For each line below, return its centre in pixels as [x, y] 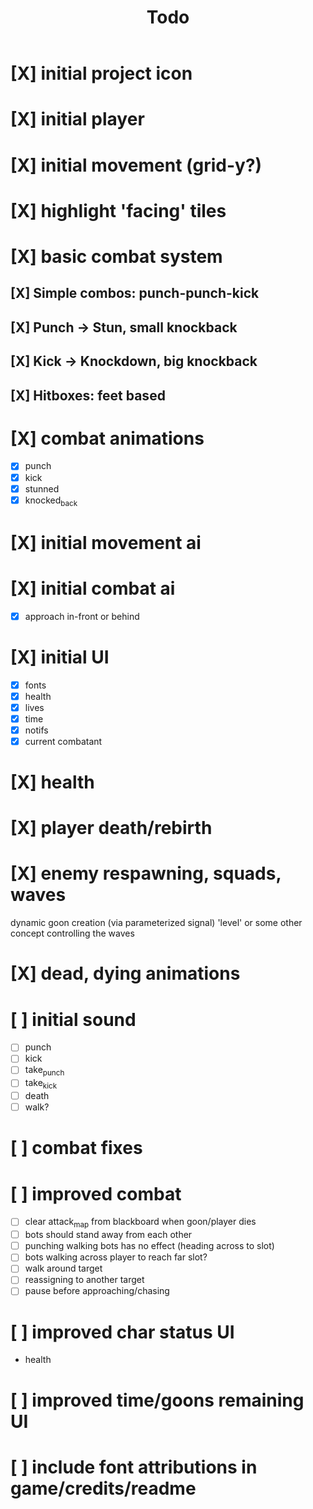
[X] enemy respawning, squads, [146, 873]
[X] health [52, 782]
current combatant [63, 741]
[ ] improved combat [96, 1193]
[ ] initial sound [73, 1019]
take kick [41, 1084]
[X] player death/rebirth [111, 828]
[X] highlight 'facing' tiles [118, 210]
